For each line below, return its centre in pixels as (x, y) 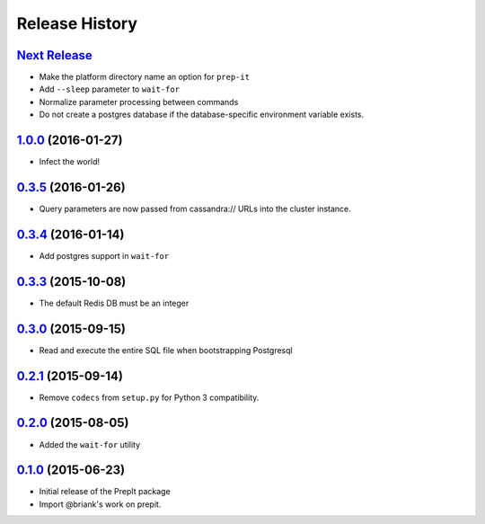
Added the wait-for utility (90, 444)
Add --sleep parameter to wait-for (109, 89)
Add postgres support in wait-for (104, 255)
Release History (77, 23)
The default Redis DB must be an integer (114, 303)
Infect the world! (70, 162)
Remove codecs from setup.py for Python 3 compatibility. (149, 397)
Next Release (55, 55)
